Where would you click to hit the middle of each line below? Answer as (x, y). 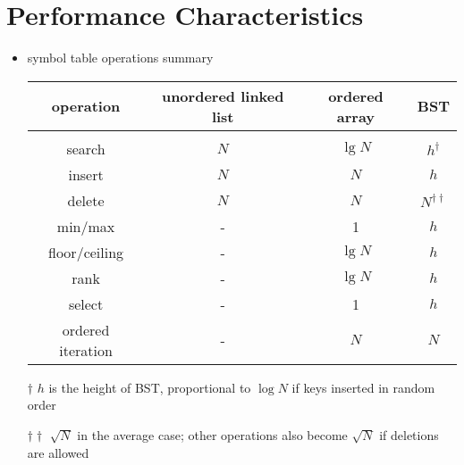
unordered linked (223, 95)
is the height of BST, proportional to (150, 387)
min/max (86, 226)
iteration (86, 350)
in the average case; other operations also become (212, 434)
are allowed (58, 452)
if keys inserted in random (363, 387)
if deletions (409, 434)
